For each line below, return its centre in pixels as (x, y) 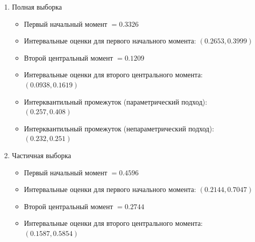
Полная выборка (37, 7)
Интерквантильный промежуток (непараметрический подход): (119, 128)
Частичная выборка (41, 155)
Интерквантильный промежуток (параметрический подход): (116, 101)
